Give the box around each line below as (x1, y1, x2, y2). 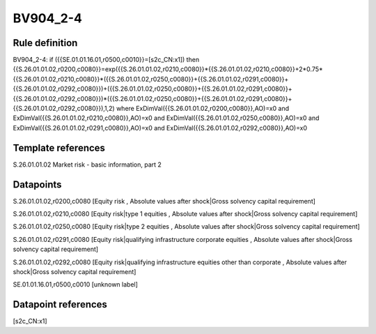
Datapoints (13, 179, 62, 190)
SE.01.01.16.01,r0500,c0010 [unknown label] (13, 280, 139, 289)
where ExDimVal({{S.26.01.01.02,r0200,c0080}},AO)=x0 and (116, 105, 290, 113)
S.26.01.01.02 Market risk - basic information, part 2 (13, 160, 162, 169)
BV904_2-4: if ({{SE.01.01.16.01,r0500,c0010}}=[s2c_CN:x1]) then (13, 56, 200, 64)
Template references (13, 142, 106, 153)
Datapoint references (13, 298, 108, 310)
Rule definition (13, 37, 78, 49)
